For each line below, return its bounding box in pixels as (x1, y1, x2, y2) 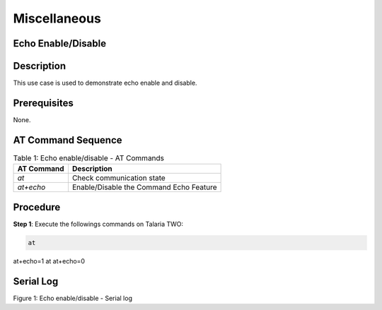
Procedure (13, 201, 61, 213)
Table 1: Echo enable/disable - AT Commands (13, 153, 165, 163)
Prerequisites (13, 97, 74, 109)
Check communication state (71, 173, 166, 183)
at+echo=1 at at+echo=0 (13, 256, 85, 265)
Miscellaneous (13, 11, 102, 26)
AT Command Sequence (13, 134, 123, 146)
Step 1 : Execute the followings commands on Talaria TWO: (13, 220, 184, 228)
